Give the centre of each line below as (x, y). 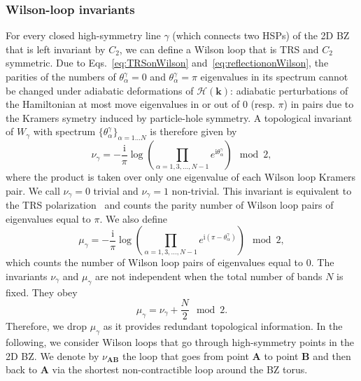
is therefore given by (193, 131)
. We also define (133, 218)
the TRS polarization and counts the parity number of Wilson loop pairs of (170, 205)
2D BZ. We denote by (52, 355)
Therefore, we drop (47, 326)
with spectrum (64, 131)
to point (281, 355)
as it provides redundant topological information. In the (223, 326)
